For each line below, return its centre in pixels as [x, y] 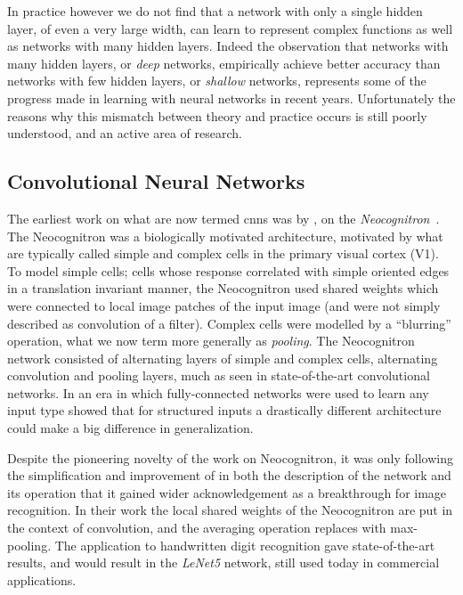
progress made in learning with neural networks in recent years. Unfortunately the [231, 98]
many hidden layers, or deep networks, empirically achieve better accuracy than [224, 63]
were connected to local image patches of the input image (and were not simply [224, 305]
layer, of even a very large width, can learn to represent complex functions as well [230, 28]
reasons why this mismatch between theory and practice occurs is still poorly [217, 115]
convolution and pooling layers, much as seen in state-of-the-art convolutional [219, 375]
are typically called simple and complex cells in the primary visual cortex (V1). [223, 253]
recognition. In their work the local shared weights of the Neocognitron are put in [230, 510]
